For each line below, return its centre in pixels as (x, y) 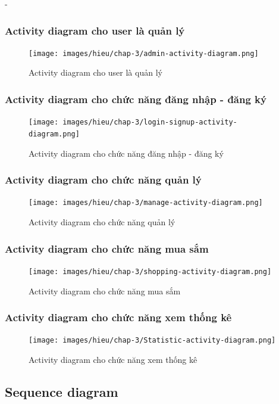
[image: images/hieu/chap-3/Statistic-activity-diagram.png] (152, 341)
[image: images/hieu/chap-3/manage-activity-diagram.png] (146, 203)
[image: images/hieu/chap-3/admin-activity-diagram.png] (144, 53)
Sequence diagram (62, 391)
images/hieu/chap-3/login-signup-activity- (150, 122)
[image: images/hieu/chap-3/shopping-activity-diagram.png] (150, 271)
